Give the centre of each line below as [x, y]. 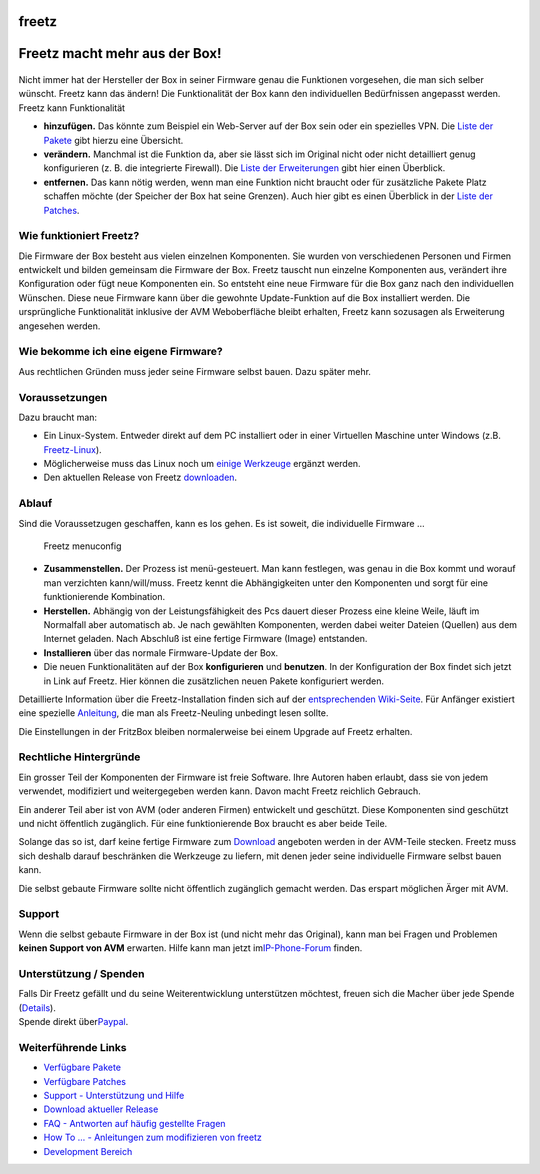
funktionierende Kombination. [104, 597]
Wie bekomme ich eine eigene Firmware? [121, 352]
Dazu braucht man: [58, 417]
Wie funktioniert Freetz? [79, 236]
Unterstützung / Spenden [81, 973]
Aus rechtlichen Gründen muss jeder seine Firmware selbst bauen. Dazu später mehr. [195, 371]
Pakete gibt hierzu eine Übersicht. [113, 140]
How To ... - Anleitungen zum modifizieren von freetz [152, 1137]
